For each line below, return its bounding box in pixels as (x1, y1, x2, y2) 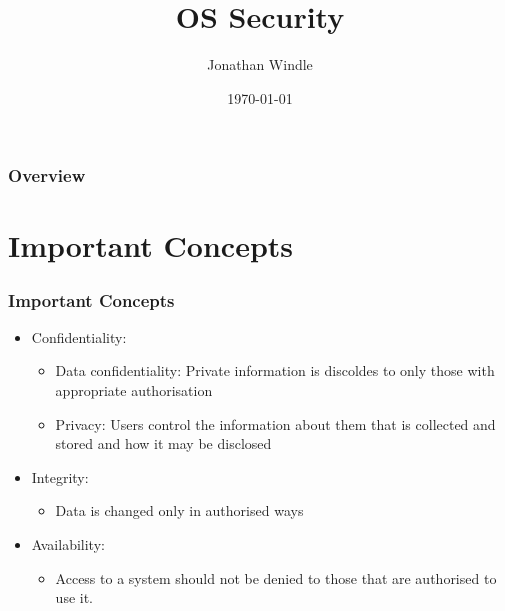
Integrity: (31, 466, 89, 487)
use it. (55, 587, 94, 608)
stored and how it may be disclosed (55, 433, 272, 454)
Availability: (31, 533, 105, 554)
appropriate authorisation (55, 380, 213, 401)
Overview (8, 163, 86, 188)
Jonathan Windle (207, 54, 313, 75)
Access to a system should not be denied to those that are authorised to (55, 567, 497, 588)
